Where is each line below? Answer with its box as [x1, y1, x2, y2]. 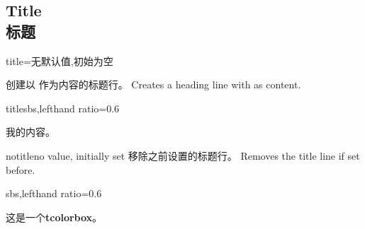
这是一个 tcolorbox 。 [6, 209, 103, 224]
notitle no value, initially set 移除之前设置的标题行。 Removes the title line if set [6, 148, 360, 163]
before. [6, 162, 35, 177]
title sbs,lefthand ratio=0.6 [6, 100, 120, 115]
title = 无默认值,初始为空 [6, 53, 113, 68]
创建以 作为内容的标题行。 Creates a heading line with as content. [6, 77, 301, 92]
